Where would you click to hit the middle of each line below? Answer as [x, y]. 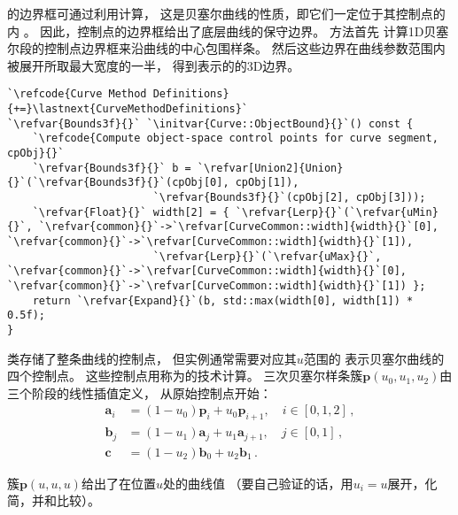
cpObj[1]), [267, 183]
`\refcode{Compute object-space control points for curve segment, [235, 138]
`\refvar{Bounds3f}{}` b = [112, 168]
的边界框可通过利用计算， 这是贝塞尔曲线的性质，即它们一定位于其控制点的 [226, 13]
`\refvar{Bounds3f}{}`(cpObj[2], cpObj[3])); [289, 197]
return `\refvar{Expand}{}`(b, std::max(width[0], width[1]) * [223, 300]
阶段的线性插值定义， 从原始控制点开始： [151, 392]
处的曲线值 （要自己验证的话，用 [258, 483]
